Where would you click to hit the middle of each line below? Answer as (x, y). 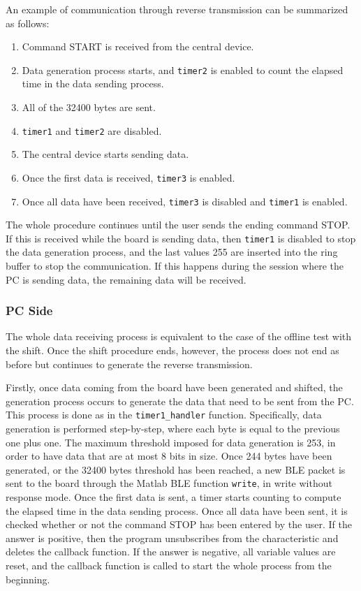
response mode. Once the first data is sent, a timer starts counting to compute (174, 497)
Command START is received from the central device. (138, 46)
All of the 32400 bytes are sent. (89, 107)
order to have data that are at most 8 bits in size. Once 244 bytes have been (169, 456)
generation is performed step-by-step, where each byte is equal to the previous (173, 429)
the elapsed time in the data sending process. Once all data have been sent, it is (177, 510)
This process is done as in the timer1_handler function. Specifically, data (164, 415)
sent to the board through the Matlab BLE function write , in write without (169, 483)
